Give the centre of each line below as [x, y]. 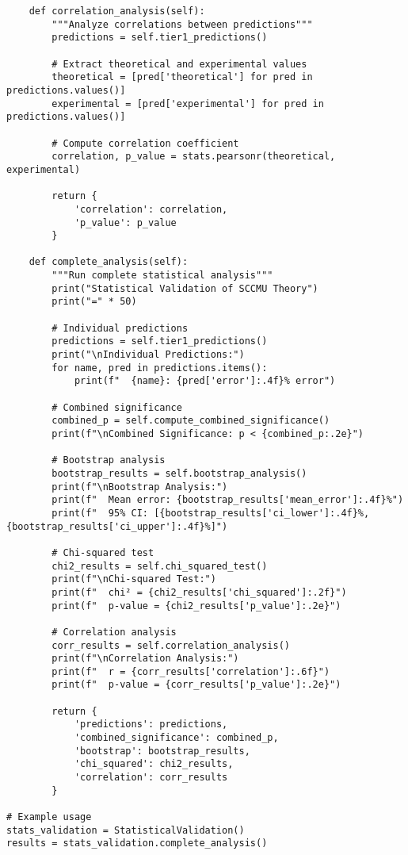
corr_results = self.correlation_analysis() [171, 645]
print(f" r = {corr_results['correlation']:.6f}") [191, 671]
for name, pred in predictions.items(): [160, 368]
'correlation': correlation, [151, 209]
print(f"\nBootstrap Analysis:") [140, 487]
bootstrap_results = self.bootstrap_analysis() [179, 473]
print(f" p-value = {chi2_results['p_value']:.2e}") [196, 606]
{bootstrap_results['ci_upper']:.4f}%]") [117, 526]
